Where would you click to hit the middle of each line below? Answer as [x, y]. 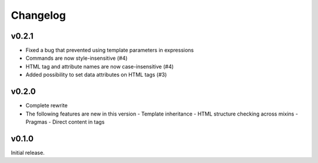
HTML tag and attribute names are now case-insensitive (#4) [100, 66]
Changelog [38, 15]
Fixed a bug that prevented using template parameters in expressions [110, 50]
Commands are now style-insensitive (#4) [77, 58]
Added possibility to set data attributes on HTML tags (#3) [96, 75]
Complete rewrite [47, 106]
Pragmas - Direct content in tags [65, 122]
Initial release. [28, 152]
